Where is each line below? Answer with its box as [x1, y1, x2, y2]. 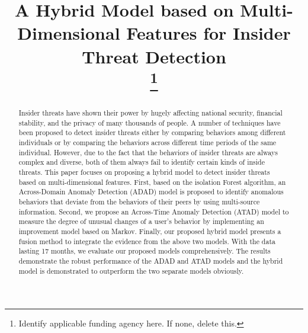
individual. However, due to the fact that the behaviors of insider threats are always [18, 147, 278, 157]
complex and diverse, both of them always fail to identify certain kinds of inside [18, 157, 265, 167]
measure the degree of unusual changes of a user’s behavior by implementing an [18, 216, 264, 226]
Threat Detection [82, 44, 226, 68]
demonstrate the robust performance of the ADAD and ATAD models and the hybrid [18, 255, 283, 265]
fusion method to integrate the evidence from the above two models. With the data [18, 236, 275, 246]
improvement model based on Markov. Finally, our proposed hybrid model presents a [18, 226, 281, 236]
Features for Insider [126, 21, 291, 45]
